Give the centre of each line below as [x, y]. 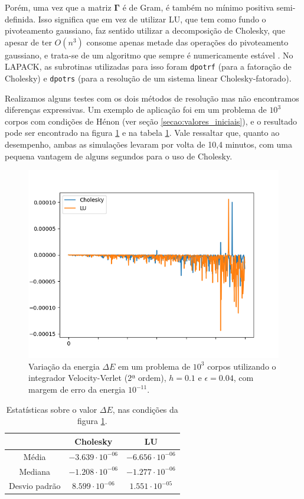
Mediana [35, 471]
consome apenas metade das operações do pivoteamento [187, 42]
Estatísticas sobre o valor [52, 409]
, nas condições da [145, 409]
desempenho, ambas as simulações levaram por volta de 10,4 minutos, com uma [148, 144]
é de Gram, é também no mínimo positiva [198, 7]
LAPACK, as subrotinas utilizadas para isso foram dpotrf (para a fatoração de [148, 66]
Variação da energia [64, 366]
